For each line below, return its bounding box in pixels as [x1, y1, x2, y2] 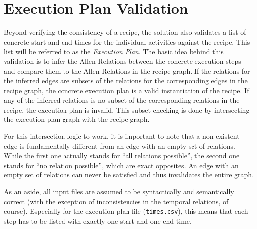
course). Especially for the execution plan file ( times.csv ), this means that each [4, 206, 248, 216]
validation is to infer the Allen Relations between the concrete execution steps [4, 56, 241, 66]
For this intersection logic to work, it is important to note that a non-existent [4, 131, 240, 141]
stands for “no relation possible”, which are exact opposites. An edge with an [4, 160, 239, 170]
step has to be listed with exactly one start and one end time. [4, 215, 192, 226]
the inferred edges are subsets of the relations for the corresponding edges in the [4, 75, 248, 86]
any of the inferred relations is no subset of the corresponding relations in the [4, 95, 240, 105]
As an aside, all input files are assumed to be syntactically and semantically [4, 186, 234, 197]
